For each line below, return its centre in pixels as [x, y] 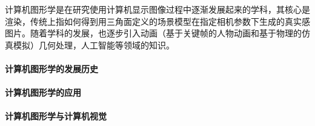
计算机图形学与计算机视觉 [56, 116]
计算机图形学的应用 [43, 92]
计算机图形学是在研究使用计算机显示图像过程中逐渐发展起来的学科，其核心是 [157, 9]
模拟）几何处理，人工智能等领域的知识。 [94, 45]
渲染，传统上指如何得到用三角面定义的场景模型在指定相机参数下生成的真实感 [157, 21]
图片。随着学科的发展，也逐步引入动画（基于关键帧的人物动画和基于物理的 [153, 33]
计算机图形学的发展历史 [51, 68]
